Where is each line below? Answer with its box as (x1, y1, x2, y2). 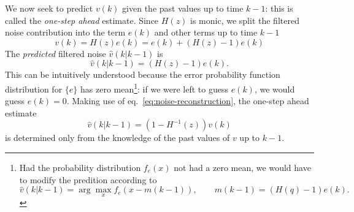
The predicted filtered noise (5, 47, 106, 59)
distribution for (5, 82, 63, 95)
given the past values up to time (122, 2, 244, 14)
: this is (265, 2, 293, 14)
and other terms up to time (154, 26, 258, 39)
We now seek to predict (5, 2, 93, 14)
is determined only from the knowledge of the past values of (5, 131, 230, 144)
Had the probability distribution (19, 161, 141, 173)
